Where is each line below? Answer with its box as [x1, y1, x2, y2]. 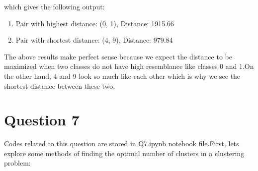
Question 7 [4, 110, 80, 130]
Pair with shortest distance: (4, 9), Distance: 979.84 [15, 35, 173, 45]
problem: [4, 158, 31, 168]
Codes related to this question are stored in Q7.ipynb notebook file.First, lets [4, 138, 239, 149]
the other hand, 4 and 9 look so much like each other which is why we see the [4, 70, 241, 81]
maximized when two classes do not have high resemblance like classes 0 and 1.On [4, 61, 254, 71]
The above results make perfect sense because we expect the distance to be [4, 51, 232, 61]
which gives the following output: [4, 1, 105, 11]
